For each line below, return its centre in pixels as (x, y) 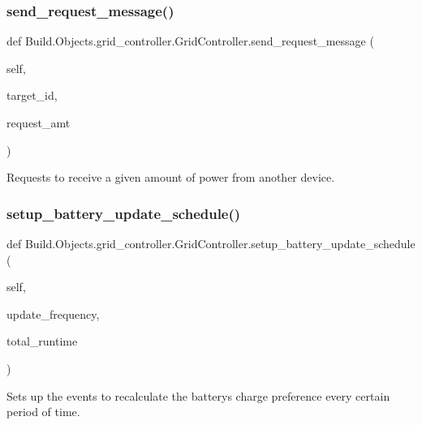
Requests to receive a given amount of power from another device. (171, 177)
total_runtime (42, 341)
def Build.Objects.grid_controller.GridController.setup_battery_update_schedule (211, 243)
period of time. (43, 412)
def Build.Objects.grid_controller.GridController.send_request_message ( (190, 41)
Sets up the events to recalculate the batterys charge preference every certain (198, 395)
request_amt (39, 122)
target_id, (32, 95)
